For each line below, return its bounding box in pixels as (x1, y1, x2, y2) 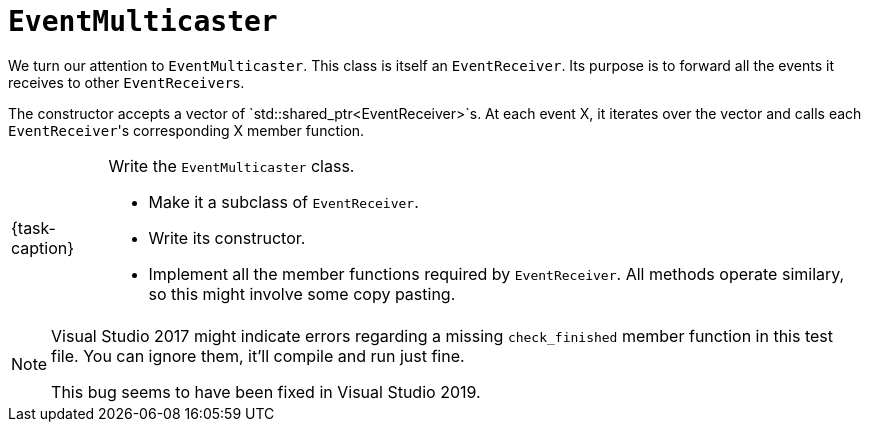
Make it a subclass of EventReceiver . (148, 191, 419, 212)
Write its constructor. (148, 227, 306, 248)
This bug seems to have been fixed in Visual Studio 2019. (51, 381, 481, 402)
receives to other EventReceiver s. (8, 73, 245, 91)
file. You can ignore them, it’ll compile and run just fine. (51, 345, 465, 366)
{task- (11, 217, 56, 238)
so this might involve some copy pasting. (148, 283, 456, 304)
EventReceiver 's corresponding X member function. (8, 121, 365, 139)
